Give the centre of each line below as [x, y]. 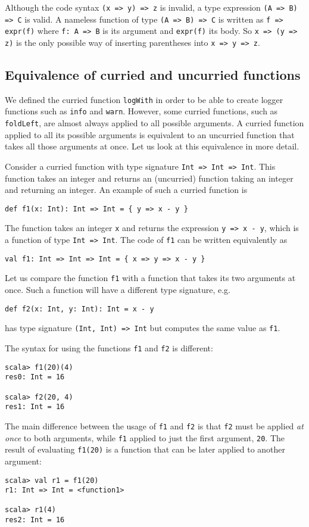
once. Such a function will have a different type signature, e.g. [118, 290]
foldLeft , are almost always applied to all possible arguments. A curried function [154, 123]
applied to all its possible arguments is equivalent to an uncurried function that [150, 134]
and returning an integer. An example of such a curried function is [126, 190]
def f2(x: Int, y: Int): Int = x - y [79, 309]
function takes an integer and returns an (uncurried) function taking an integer [149, 178]
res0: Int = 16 [35, 377]
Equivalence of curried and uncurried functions [153, 75]
